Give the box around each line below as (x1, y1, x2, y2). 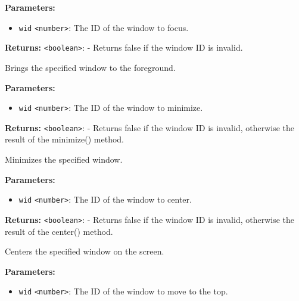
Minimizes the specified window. (5, 153, 123, 165)
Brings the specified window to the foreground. (5, 61, 176, 73)
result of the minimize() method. (5, 133, 124, 145)
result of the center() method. (5, 225, 113, 237)
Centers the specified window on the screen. (5, 245, 164, 257)
